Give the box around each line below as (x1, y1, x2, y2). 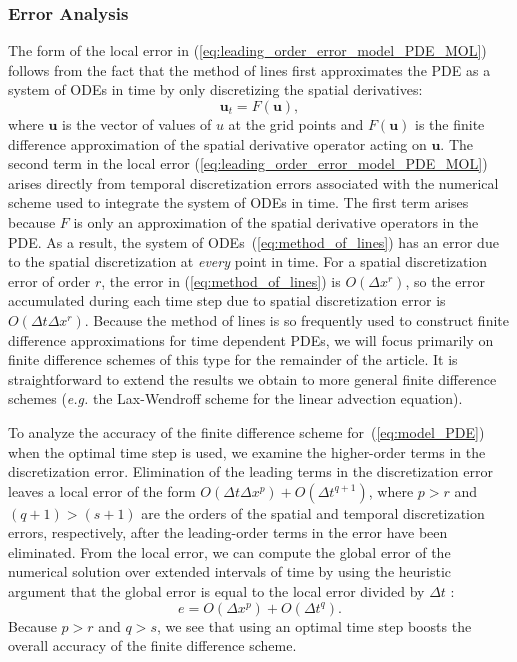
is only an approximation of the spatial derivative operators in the (73, 211, 479, 232)
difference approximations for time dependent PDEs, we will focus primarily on (8, 329, 494, 350)
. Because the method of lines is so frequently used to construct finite (84, 309, 509, 330)
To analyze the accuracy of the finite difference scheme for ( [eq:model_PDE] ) (8, 421, 485, 442)
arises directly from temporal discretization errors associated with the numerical (8, 172, 499, 193)
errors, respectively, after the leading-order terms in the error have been (8, 522, 448, 543)
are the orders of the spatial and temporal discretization (141, 502, 485, 523)
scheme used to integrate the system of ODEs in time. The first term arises (8, 192, 469, 213)
